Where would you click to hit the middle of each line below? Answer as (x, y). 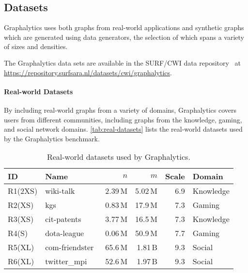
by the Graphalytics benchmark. (52, 138)
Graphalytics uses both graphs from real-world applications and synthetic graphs (124, 27)
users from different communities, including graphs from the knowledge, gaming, (123, 119)
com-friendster (70, 247)
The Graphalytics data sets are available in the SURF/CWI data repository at (123, 62)
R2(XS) (21, 205)
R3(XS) (21, 219)
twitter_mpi (66, 261)
